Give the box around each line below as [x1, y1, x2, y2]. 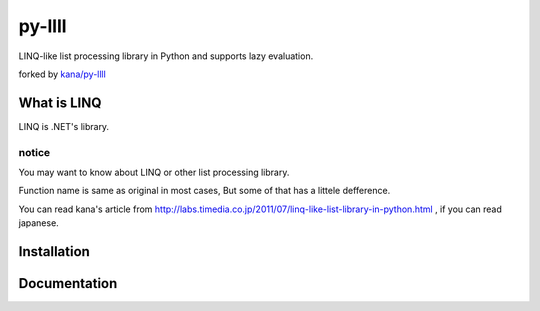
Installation [18, 243, 90, 260]
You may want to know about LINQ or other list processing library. [18, 166, 290, 178]
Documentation [18, 275, 118, 292]
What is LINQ [18, 94, 102, 111]
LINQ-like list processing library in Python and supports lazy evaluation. [18, 50, 314, 62]
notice [18, 145, 51, 159]
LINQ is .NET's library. [18, 120, 110, 132]
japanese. [18, 217, 59, 229]
